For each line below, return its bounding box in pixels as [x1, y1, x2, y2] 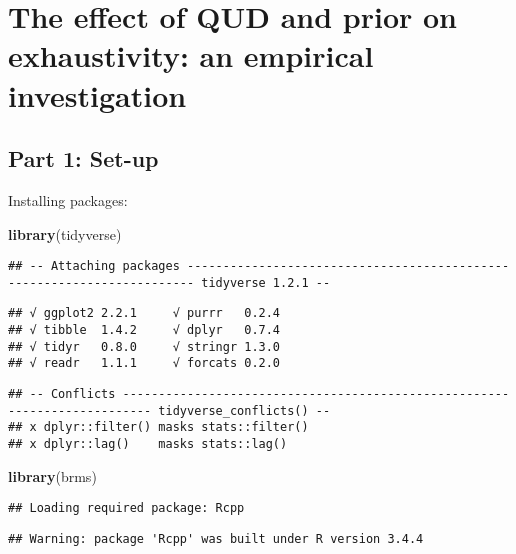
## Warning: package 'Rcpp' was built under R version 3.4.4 [8, 531, 424, 546]
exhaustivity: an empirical [8, 35, 374, 76]
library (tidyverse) [8, 223, 122, 244]
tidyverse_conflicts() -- [158, 403, 331, 418]
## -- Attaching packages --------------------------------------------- [8, 259, 510, 274]
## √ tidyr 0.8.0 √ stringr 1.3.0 [8, 339, 281, 354]
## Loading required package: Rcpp [8, 501, 245, 516]
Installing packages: [8, 189, 128, 210]
